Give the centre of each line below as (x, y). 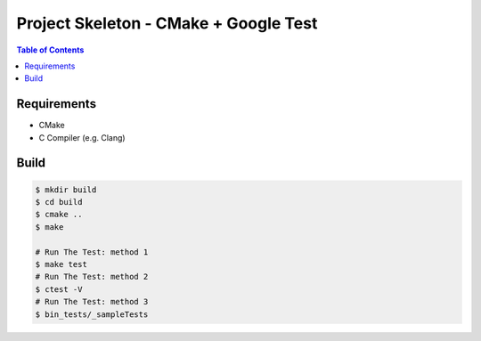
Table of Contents (50, 50)
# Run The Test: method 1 (92, 252)
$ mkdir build (66, 190)
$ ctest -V (59, 289)
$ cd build (59, 202)
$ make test (61, 264)
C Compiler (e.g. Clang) (82, 137)
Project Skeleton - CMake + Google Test (167, 23)
